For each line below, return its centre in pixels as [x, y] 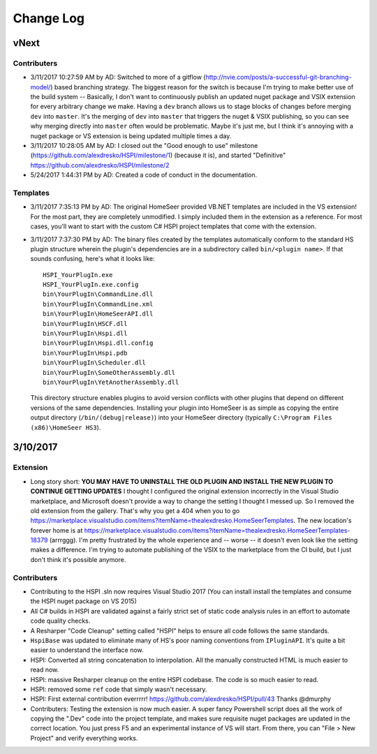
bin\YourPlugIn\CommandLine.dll [98, 294]
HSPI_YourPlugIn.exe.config [91, 285]
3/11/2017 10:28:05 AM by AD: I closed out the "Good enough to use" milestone [144, 146]
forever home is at [57, 530]
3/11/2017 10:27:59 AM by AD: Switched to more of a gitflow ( [118, 77]
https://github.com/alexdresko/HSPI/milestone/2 [100, 165]
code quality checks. [60, 621]
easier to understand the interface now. [87, 650]
